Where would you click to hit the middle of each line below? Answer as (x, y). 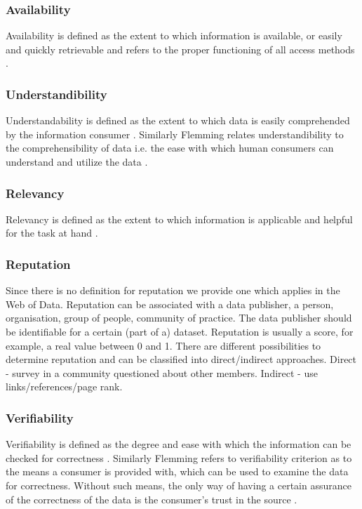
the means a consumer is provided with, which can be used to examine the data (177, 471)
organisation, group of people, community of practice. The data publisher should (179, 318)
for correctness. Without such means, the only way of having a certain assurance (179, 485)
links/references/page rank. (64, 386)
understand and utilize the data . (77, 161)
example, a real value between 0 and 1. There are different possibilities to (163, 345)
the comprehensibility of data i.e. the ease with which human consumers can (170, 148)
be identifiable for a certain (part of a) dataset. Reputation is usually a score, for (180, 331)
